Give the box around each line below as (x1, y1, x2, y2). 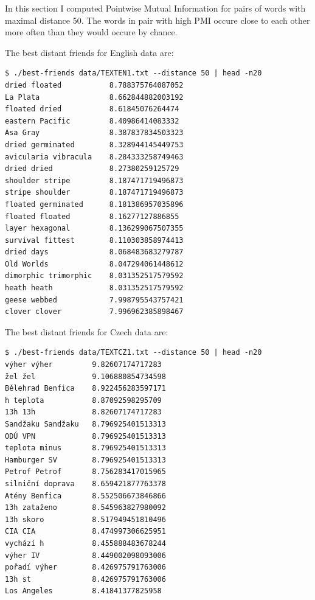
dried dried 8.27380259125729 (5, 164, 179, 173)
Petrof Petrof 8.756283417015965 (5, 467, 166, 476)
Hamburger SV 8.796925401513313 (5, 455, 166, 464)
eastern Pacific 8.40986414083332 (5, 116, 179, 125)
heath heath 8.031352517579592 (5, 284, 184, 293)
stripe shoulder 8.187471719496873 (5, 188, 184, 197)
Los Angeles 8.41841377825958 (5, 587, 162, 596)
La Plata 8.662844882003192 (5, 92, 184, 102)
